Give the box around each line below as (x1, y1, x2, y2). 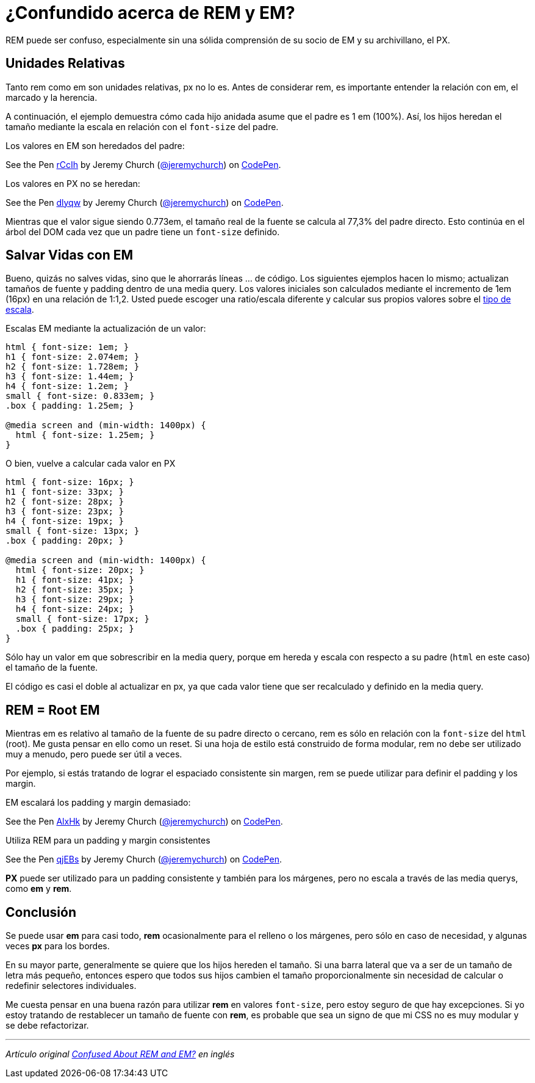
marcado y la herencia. (5, 92, 98, 103)
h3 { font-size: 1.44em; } (5, 371, 134, 382)
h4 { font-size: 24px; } (15, 604, 134, 614)
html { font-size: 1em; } (5, 342, 129, 352)
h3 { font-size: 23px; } (5, 506, 124, 517)
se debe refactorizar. (5, 1020, 89, 1031)
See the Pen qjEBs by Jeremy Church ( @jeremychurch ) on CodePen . (5, 854, 282, 865)
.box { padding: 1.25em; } (5, 401, 134, 411)
